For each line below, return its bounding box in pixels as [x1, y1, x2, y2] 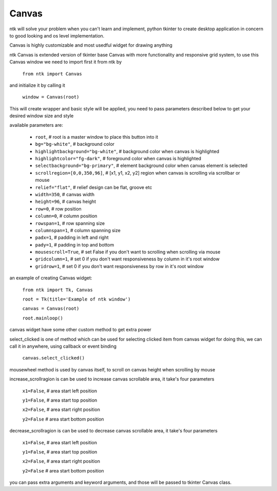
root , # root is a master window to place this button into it [35, 134, 159, 140]
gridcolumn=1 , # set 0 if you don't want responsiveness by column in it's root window [35, 256, 220, 262]
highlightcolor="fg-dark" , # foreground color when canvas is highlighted [35, 156, 202, 162]
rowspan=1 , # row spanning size [35, 220, 105, 226]
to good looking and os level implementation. [9, 32, 105, 39]
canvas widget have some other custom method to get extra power [9, 327, 151, 333]
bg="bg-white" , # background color [35, 141, 115, 147]
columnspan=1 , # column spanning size [35, 227, 121, 233]
